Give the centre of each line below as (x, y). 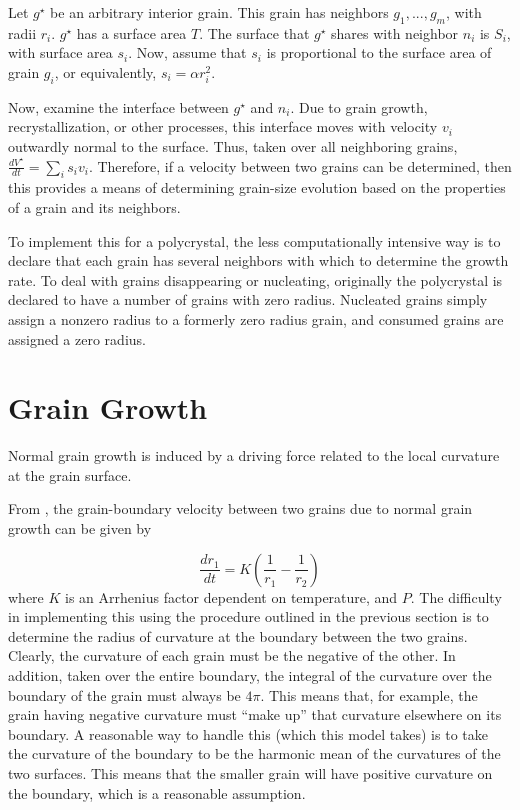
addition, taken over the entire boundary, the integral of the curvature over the (250, 674)
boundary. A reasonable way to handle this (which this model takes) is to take (248, 733)
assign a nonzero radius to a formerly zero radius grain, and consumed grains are (256, 318)
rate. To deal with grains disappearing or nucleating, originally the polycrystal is (255, 279)
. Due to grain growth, (359, 106)
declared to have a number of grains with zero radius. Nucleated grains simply (248, 299)
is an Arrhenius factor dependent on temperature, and (231, 596)
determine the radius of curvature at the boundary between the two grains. (238, 635)
